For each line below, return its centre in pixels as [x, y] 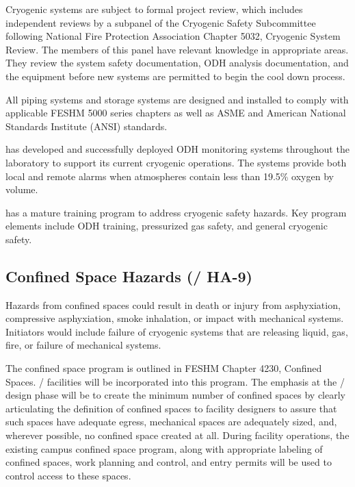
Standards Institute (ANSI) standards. [87, 126]
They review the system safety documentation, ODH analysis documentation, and [177, 63]
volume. [22, 189]
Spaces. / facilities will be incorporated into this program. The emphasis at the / [175, 381]
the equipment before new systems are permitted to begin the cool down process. [175, 76]
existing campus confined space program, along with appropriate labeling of [164, 448]
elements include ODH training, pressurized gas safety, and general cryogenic [167, 226]
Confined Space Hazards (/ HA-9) [129, 276]
